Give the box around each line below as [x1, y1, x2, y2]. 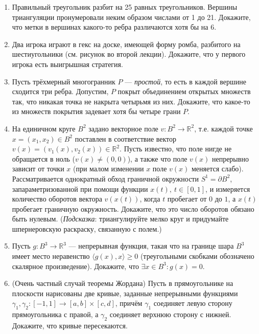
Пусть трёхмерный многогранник [12, 76, 115, 86]
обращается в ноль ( [12, 153, 76, 164]
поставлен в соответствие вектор [75, 133, 177, 144]
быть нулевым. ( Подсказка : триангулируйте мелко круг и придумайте [12, 213, 229, 224]
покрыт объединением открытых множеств [117, 86, 251, 97]
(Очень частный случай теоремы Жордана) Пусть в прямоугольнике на [12, 278, 233, 288]
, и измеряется [205, 183, 250, 194]
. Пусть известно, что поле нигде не [120, 143, 232, 154]
